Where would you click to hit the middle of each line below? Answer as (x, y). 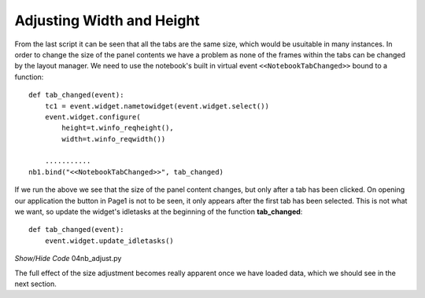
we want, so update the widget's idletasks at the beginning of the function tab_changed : (159, 212)
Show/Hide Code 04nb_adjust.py (68, 259)
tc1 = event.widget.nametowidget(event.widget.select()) (157, 106)
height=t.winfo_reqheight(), (118, 128)
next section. (35, 284)
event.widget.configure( (92, 117)
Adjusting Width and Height (107, 20)
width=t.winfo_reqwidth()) (114, 139)
